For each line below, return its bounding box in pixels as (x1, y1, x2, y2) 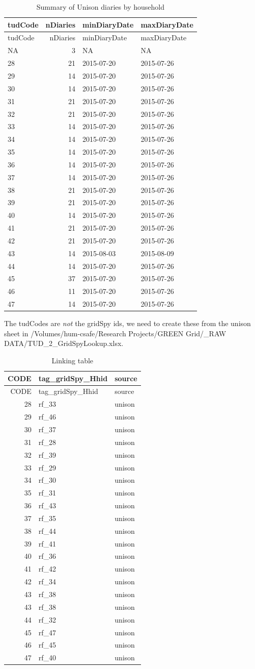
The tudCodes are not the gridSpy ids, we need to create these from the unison (4, 318, 251, 329)
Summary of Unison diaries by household (36, 2, 164, 12)
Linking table (51, 355, 94, 366)
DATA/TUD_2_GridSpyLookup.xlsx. (4, 338, 124, 349)
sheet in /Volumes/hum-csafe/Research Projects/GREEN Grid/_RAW (4, 328, 226, 338)
